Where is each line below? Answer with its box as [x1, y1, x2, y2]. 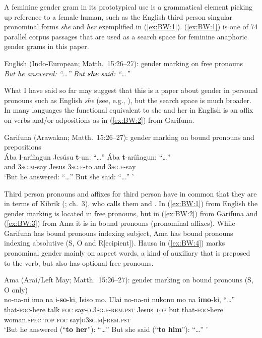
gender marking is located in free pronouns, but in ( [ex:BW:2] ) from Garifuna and [4, 208, 258, 218]
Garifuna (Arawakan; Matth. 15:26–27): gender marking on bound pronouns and [4, 131, 254, 142]
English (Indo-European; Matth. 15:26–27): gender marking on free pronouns [4, 58, 243, 68]
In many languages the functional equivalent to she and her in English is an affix [4, 105, 253, 115]
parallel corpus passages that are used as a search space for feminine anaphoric [4, 31, 247, 41]
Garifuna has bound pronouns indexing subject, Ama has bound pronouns [4, 227, 233, 238]
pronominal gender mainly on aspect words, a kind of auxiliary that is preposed [4, 248, 250, 258]
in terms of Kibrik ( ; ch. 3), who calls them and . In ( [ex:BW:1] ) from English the [4, 198, 258, 209]
